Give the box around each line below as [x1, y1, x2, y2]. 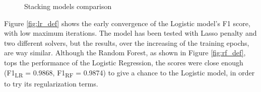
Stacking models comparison [24, 1, 112, 11]
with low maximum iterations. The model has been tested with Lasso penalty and [4, 28, 257, 38]
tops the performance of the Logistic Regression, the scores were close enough [4, 57, 243, 67]
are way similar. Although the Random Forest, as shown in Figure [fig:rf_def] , [4, 47, 246, 58]
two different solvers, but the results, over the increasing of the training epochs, [4, 37, 249, 48]
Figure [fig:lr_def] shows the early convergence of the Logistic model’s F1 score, [4, 18, 250, 28]
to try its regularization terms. [4, 78, 98, 88]
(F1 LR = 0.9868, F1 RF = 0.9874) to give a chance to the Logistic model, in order [4, 67, 255, 79]
